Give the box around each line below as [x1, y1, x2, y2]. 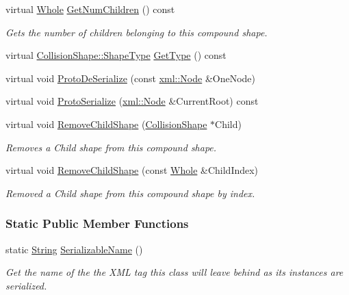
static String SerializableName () [5, 242, 143, 256]
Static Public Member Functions [5, 215, 189, 232]
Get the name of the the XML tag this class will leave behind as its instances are [5, 265, 344, 279]
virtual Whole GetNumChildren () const [5, 2, 175, 16]
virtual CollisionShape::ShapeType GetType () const [5, 48, 227, 62]
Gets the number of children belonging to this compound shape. [5, 25, 268, 39]
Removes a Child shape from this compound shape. [5, 140, 217, 154]
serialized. [5, 278, 47, 292]
